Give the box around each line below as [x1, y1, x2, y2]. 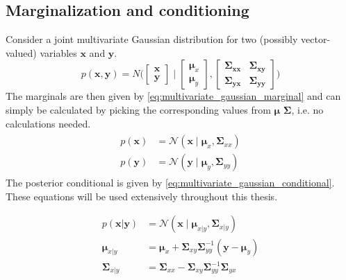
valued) [6, 45, 37, 60]
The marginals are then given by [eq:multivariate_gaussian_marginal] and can [6, 89, 341, 103]
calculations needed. [6, 116, 91, 130]
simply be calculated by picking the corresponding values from [6, 102, 271, 116]
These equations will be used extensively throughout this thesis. [6, 189, 278, 203]
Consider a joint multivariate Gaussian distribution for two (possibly [6, 32, 298, 46]
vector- [301, 32, 331, 46]
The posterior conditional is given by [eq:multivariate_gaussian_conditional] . [6, 175, 335, 190]
